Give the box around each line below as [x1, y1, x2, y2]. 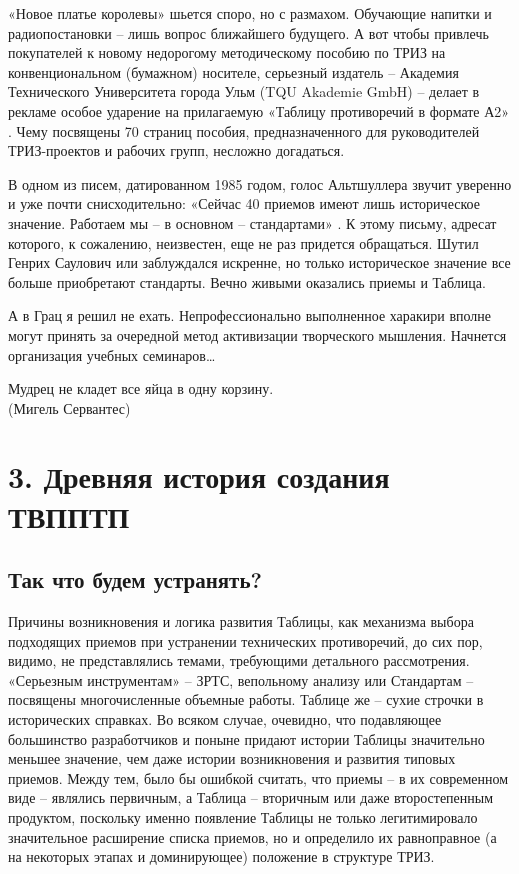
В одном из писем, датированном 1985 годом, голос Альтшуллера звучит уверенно [8, 173, 512, 194]
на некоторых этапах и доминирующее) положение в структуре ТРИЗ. [8, 846, 435, 867]
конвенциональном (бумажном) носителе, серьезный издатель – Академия [8, 61, 459, 82]
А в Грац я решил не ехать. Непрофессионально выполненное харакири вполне [8, 305, 492, 326]
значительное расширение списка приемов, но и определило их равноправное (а [8, 826, 497, 847]
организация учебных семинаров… [8, 344, 216, 365]
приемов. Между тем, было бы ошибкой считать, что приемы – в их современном [8, 767, 509, 788]
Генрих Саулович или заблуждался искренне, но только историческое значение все [8, 252, 511, 273]
